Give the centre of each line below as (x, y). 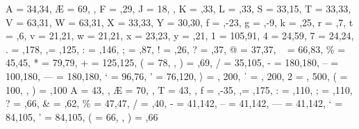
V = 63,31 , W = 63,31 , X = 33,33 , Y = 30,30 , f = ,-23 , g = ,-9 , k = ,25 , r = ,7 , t (179, 22)
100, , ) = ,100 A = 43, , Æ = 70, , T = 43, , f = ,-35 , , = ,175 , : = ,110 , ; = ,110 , (179, 89)
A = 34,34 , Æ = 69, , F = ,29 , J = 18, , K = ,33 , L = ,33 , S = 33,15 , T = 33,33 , (178, 8)
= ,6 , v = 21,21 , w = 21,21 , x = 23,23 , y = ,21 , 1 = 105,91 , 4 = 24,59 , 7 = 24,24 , (180, 36)
